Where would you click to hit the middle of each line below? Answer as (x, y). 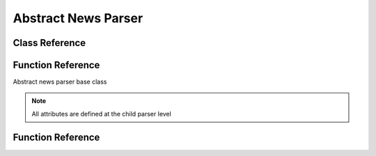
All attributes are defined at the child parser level (102, 114)
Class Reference (49, 43)
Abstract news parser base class (60, 82)
